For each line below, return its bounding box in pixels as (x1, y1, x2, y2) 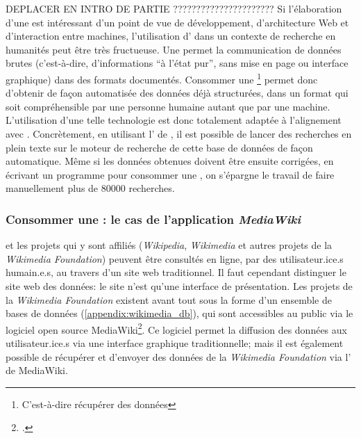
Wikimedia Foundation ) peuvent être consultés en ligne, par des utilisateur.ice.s (6, 251, 344, 266)
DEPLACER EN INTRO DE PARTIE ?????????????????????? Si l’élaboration (6, 1, 342, 15)
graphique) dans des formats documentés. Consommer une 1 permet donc (6, 70, 318, 86)
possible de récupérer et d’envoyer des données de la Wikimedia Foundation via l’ (6, 349, 351, 364)
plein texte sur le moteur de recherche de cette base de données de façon (6, 140, 313, 154)
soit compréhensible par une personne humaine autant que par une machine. (6, 99, 330, 113)
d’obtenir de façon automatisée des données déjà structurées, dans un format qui (6, 86, 349, 100)
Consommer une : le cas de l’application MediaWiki (6, 210, 301, 227)
